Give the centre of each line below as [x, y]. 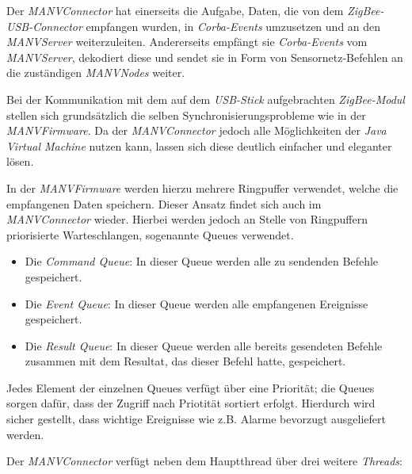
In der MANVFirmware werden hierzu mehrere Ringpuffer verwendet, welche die [202, 187]
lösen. [20, 161]
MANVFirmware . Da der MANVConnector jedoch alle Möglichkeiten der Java [196, 130]
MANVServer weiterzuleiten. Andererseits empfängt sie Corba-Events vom [187, 42]
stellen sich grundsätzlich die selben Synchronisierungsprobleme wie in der [186, 115]
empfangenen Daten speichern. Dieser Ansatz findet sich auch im [164, 203]
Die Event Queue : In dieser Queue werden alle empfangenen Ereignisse [196, 303]
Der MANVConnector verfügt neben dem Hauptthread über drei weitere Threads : [204, 461]
